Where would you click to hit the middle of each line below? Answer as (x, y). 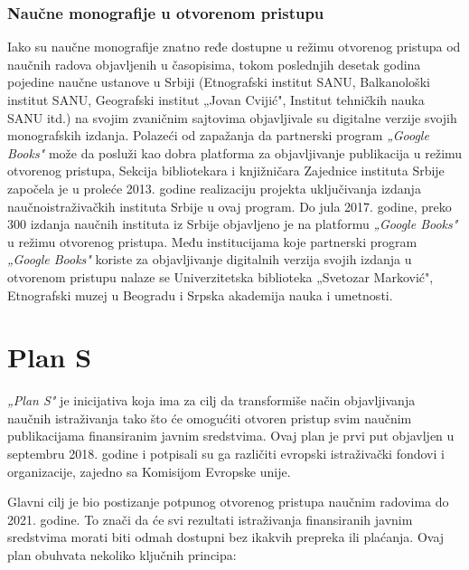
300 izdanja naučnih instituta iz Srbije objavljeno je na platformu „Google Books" (233, 224)
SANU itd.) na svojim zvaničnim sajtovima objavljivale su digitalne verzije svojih (232, 117)
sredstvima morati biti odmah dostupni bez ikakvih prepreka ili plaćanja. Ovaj (226, 537)
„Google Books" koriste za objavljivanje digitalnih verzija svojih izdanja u (210, 259)
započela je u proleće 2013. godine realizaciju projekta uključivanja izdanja (214, 188)
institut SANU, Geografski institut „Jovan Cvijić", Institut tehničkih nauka (216, 100)
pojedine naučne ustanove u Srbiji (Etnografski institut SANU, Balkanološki (219, 82)
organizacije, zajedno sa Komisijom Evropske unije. (149, 471)
